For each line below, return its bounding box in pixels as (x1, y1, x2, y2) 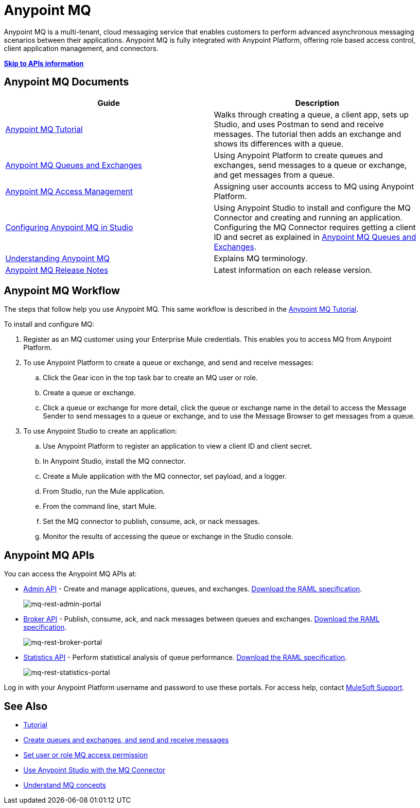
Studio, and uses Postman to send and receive (214, 119, 384, 129)
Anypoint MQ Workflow (4, 285, 120, 297)
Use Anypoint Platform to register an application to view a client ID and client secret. (43, 442, 312, 451)
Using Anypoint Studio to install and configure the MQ (214, 202, 411, 213)
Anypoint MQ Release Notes (5, 265, 108, 275)
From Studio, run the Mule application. (43, 487, 165, 496)
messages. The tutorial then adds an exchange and (214, 129, 402, 139)
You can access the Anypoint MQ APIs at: (4, 570, 137, 578)
